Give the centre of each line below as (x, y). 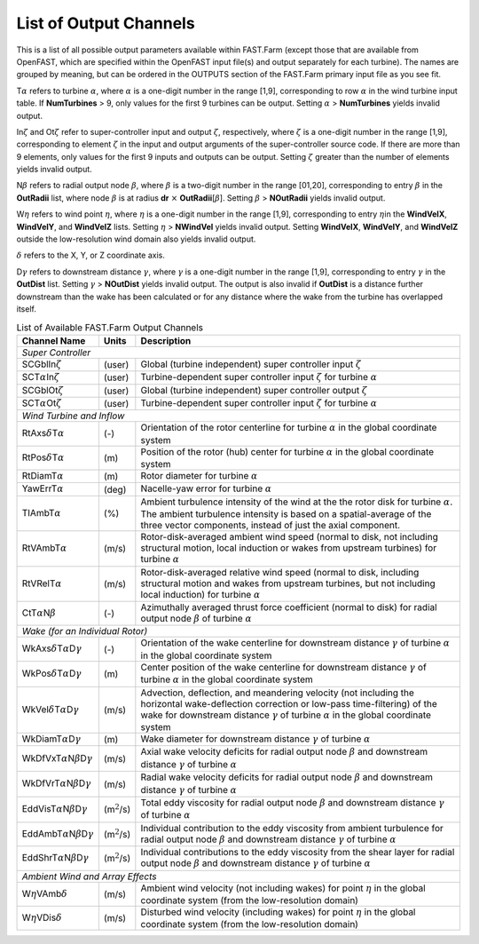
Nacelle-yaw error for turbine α (206, 488)
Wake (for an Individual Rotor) (85, 631)
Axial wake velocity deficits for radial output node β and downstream (284, 752)
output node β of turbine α (196, 619)
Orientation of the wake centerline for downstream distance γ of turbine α (295, 643)
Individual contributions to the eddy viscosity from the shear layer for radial (298, 853)
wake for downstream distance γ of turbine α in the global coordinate (286, 715)
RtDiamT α (43, 476)
